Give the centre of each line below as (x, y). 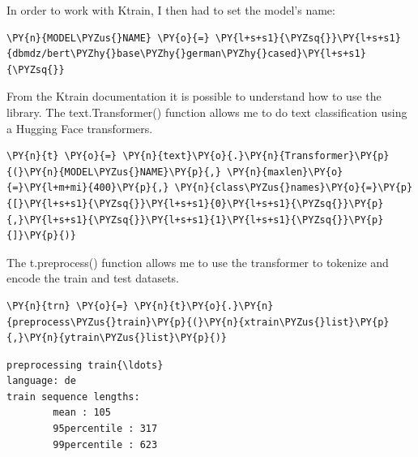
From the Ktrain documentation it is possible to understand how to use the (194, 96)
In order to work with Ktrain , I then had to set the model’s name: (171, 10)
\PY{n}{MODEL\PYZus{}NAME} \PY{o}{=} (108, 38)
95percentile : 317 (105, 429)
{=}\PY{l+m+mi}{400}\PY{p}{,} (88, 188)
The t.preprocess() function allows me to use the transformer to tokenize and (198, 262)
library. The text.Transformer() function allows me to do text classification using (207, 112)
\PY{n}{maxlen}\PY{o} (285, 172)
